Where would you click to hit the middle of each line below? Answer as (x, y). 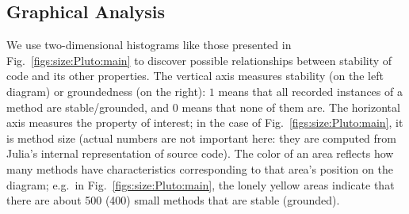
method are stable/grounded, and (88, 107)
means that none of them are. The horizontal (291, 107)
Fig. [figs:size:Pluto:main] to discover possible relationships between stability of (199, 60)
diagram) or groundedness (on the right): (106, 91)
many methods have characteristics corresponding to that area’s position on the (200, 168)
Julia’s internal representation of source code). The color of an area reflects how (200, 153)
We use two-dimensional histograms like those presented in (149, 45)
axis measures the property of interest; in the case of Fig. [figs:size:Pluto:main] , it (205, 122)
